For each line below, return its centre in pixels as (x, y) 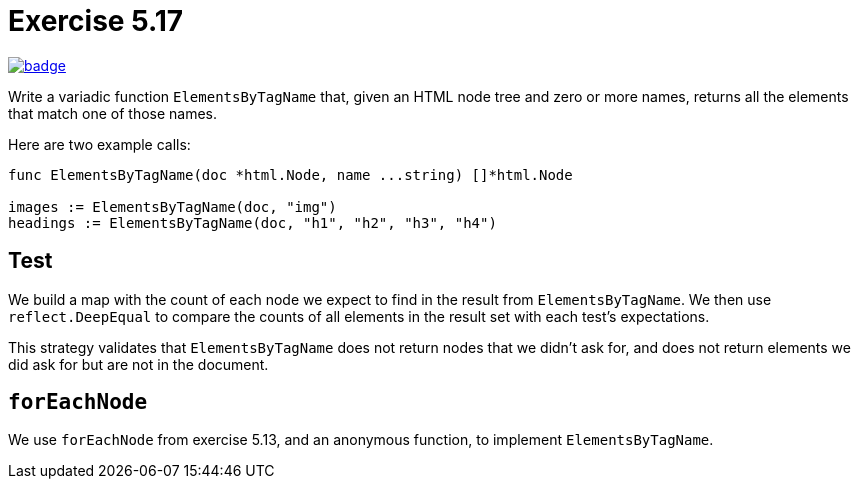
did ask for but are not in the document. (138, 364)
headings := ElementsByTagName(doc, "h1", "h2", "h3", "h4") (252, 222)
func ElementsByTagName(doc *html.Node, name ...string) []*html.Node (290, 174)
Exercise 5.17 (96, 21)
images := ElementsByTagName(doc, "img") (172, 206)
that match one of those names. (113, 113)
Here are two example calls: (99, 144)
